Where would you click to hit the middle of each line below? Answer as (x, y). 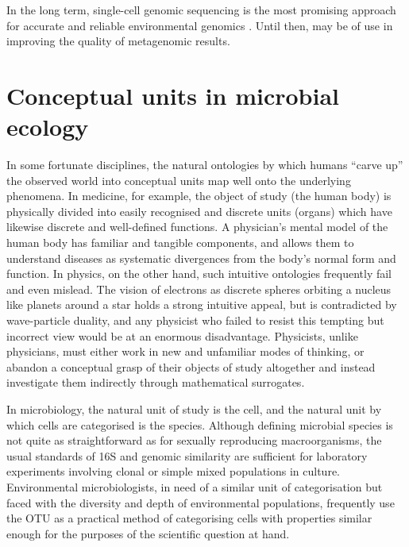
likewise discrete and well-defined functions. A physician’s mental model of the (197, 227)
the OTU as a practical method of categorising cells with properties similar (189, 518)
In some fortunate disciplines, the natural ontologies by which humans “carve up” (205, 165)
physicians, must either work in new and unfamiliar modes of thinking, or (185, 351)
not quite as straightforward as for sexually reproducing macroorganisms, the (194, 440)
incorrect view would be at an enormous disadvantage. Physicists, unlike (182, 335)
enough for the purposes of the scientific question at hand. (148, 533)
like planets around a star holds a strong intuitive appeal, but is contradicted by (202, 304)
